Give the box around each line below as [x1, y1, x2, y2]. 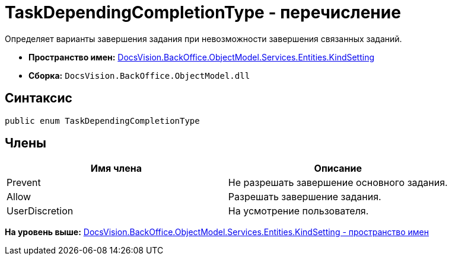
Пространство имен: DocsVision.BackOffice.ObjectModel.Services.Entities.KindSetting [28, 52, 375, 62]
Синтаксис [5, 91, 72, 106]
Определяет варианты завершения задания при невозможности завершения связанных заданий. [5, 33, 402, 44]
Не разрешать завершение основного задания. [228, 176, 448, 189]
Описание [314, 162, 362, 175]
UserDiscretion [7, 205, 74, 217]
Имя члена [90, 162, 142, 175]
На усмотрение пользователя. [228, 205, 369, 217]
